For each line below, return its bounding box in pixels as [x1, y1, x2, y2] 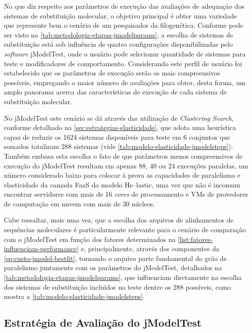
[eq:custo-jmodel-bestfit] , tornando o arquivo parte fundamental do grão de [4, 253, 227, 263]
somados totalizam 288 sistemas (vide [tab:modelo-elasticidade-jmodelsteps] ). [4, 141, 233, 151]
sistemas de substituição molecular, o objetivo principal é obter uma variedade [4, 10, 237, 20]
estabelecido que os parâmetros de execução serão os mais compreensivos [4, 68, 220, 78]
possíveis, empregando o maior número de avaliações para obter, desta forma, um [4, 77, 246, 87]
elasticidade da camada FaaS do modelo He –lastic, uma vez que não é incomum [4, 179, 241, 189]
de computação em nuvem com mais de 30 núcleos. [4, 198, 155, 208]
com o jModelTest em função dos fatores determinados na [4, 234, 176, 244]
